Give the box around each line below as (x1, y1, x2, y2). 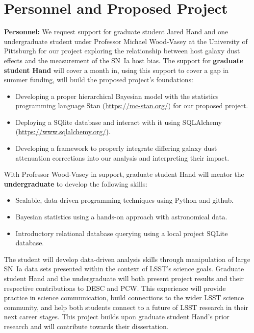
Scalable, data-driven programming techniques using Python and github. (15, 195, 234, 205)
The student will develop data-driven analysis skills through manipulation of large (4, 254, 251, 264)
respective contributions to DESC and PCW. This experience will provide (4, 283, 226, 293)
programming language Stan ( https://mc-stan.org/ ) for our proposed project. (15, 100, 248, 111)
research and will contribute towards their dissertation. (4, 321, 169, 331)
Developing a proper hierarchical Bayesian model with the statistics (15, 91, 219, 101)
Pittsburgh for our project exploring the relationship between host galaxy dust (4, 46, 240, 56)
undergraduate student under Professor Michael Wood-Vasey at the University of (4, 36, 248, 46)
